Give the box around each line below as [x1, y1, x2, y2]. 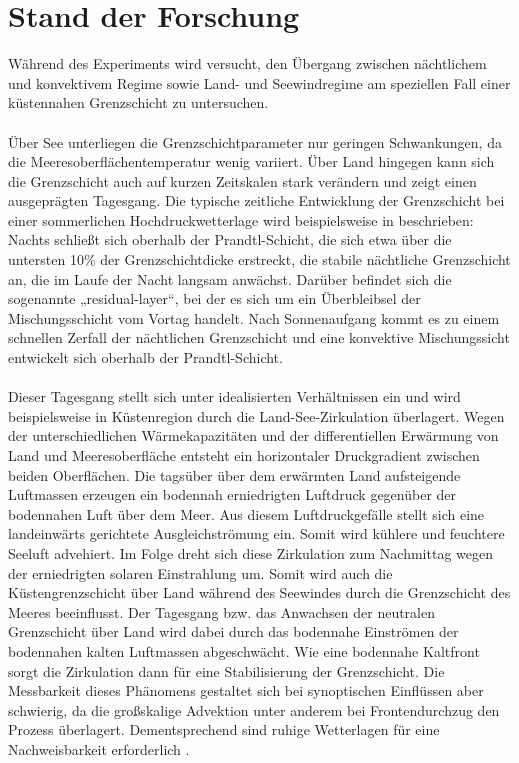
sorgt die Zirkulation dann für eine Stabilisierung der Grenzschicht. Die [8, 660, 445, 681]
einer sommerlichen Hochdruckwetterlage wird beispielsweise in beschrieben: [8, 209, 474, 230]
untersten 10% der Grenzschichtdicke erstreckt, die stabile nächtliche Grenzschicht [8, 249, 511, 270]
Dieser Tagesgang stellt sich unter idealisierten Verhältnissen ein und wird [8, 386, 461, 407]
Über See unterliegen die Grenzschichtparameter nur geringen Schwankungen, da [8, 131, 502, 152]
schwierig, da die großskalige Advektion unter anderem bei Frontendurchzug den [8, 699, 500, 720]
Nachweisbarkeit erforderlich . [8, 738, 190, 759]
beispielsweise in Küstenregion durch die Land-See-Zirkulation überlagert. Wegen [8, 405, 505, 426]
